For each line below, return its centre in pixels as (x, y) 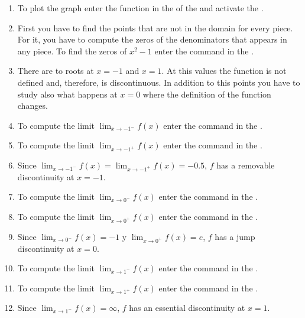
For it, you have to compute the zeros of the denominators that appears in (152, 39)
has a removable (246, 165)
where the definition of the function (207, 94)
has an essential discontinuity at (187, 308)
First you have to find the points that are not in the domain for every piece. (155, 27)
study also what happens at (67, 94)
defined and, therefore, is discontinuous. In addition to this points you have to (159, 82)
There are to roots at (56, 71)
